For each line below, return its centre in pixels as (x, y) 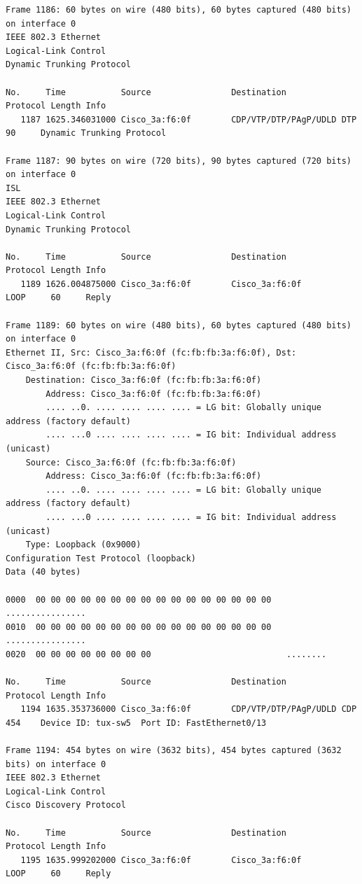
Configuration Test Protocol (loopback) (101, 558)
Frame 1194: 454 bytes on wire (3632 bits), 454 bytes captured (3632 (174, 751)
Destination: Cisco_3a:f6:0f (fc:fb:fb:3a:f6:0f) (144, 380)
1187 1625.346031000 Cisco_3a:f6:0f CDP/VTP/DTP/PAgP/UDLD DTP (189, 119)
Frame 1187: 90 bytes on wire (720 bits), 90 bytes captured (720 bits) (179, 161)
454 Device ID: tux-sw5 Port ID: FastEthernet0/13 (136, 723)
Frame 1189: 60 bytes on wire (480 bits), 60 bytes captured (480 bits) (179, 325)
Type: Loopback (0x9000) (83, 545)
